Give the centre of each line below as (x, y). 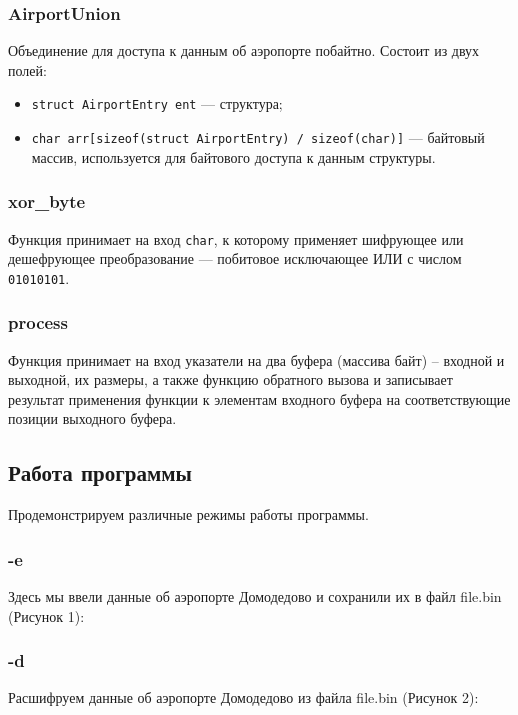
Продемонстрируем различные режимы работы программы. (188, 514)
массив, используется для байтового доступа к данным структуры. (233, 156)
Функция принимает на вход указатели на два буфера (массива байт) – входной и (256, 359)
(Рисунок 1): (46, 615)
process (38, 322)
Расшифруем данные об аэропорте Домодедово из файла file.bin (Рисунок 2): (243, 697)
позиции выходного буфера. (92, 418)
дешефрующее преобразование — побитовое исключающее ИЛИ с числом (235, 258)
